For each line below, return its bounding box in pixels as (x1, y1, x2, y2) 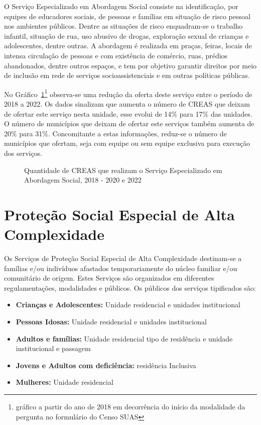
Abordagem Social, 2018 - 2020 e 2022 (24, 175, 142, 185)
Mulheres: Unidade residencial (16, 377, 113, 387)
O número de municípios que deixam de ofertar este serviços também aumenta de (4, 118, 254, 129)
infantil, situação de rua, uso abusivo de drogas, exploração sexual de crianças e (4, 30, 249, 41)
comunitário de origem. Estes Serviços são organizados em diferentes (4, 273, 214, 283)
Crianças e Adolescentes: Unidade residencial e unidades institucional (16, 299, 240, 310)
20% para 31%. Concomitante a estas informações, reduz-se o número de (4, 128, 227, 138)
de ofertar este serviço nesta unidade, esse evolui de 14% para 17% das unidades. (4, 108, 252, 119)
